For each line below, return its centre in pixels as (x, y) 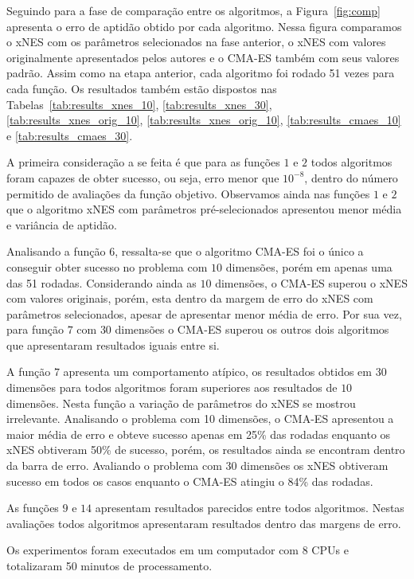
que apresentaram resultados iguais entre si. (113, 344)
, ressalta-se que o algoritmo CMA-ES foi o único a (239, 251)
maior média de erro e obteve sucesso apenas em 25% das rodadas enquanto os (199, 434)
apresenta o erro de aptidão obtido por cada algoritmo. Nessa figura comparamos (204, 26)
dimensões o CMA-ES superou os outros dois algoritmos (252, 329)
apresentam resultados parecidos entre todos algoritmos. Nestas (250, 508)
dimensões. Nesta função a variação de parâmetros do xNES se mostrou (181, 403)
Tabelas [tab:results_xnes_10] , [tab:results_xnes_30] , (139, 104)
